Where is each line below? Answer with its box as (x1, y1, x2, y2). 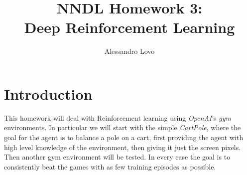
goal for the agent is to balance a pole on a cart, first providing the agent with (4, 132, 244, 143)
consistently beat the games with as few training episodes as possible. (4, 161, 216, 172)
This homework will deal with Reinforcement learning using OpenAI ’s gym (4, 112, 231, 123)
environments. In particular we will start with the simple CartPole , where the (4, 122, 241, 133)
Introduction (4, 83, 93, 104)
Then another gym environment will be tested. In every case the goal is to (4, 152, 231, 162)
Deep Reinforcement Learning (24, 17, 235, 37)
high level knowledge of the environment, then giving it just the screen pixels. (4, 142, 241, 152)
